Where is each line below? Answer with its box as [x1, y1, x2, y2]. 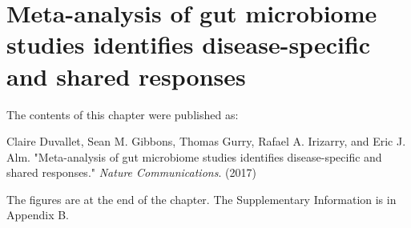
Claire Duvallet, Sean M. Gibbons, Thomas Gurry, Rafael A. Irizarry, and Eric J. [6, 133, 406, 150]
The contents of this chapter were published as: [6, 106, 239, 122]
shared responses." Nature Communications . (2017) [6, 164, 256, 181]
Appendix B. [6, 206, 69, 223]
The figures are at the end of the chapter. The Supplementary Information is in [6, 190, 397, 207]
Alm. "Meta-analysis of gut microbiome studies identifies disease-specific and [6, 148, 382, 165]
